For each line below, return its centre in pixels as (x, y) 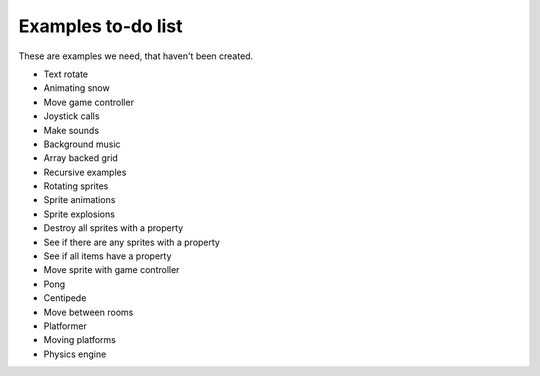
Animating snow (76, 88)
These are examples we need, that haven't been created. (136, 56)
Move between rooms (88, 312)
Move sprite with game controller (111, 270)
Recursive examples (85, 172)
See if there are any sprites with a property (131, 242)
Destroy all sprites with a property (113, 228)
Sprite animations (79, 200)
